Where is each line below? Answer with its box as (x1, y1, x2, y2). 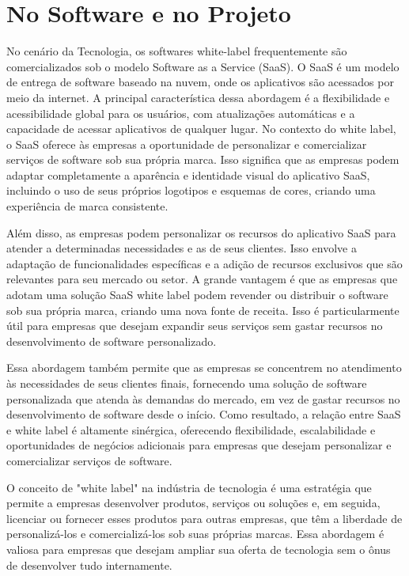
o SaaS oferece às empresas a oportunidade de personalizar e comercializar (6, 135, 367, 152)
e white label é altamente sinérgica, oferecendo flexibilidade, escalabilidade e (6, 421, 376, 438)
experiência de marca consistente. (6, 198, 169, 214)
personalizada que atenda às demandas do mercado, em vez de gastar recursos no (6, 390, 400, 407)
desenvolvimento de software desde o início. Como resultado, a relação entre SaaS (6, 406, 401, 423)
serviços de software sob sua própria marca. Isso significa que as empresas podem (6, 151, 400, 168)
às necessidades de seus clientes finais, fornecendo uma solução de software (6, 375, 367, 391)
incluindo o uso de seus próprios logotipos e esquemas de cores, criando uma (6, 182, 376, 199)
